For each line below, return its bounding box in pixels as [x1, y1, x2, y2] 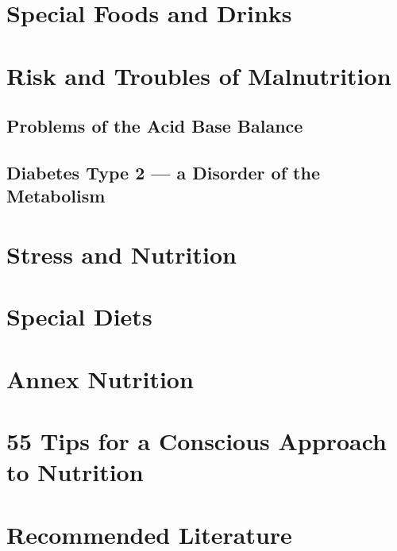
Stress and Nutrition [6, 237, 237, 270]
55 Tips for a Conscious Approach [6, 425, 387, 457]
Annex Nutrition [6, 362, 194, 395]
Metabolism [6, 183, 106, 208]
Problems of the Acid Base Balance [6, 114, 303, 138]
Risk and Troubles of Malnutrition [6, 59, 391, 91]
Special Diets [6, 300, 152, 333]
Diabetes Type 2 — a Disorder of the [6, 160, 320, 184]
